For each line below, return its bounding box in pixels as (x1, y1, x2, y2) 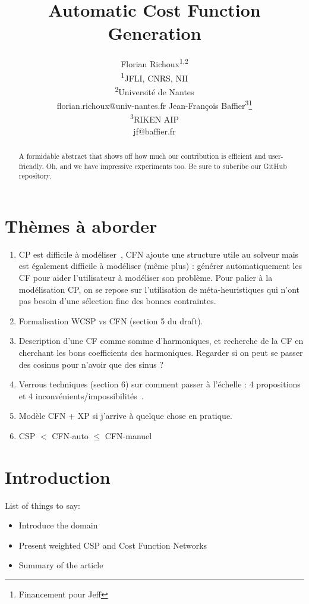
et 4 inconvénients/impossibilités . (18, 389, 144, 402)
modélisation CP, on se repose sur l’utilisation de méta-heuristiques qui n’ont (18, 283, 300, 295)
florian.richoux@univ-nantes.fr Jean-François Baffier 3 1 (56, 98, 253, 111)
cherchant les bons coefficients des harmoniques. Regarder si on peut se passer (18, 346, 303, 359)
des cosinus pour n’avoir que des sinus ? (18, 358, 163, 370)
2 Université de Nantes (115, 83, 194, 98)
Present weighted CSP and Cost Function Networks (18, 539, 207, 551)
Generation (108, 21, 201, 45)
